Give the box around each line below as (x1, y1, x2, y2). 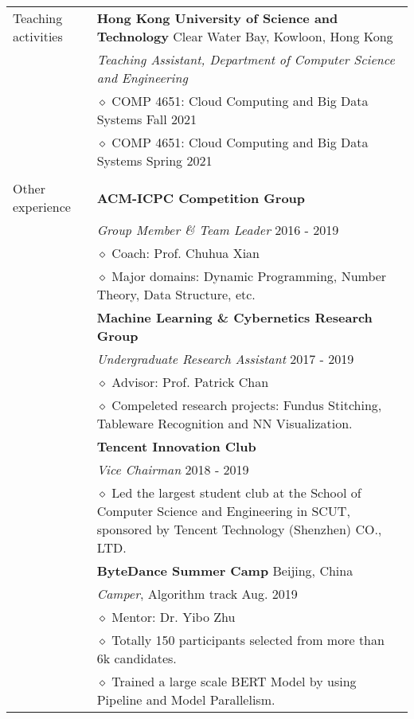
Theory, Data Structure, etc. (96, 285, 256, 303)
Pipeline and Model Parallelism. (96, 690, 275, 709)
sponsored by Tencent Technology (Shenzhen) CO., (96, 520, 382, 538)
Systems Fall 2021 (96, 110, 197, 128)
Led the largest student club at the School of (111, 483, 361, 502)
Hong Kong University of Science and (96, 9, 338, 27)
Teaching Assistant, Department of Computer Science (96, 50, 395, 68)
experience (13, 197, 71, 216)
